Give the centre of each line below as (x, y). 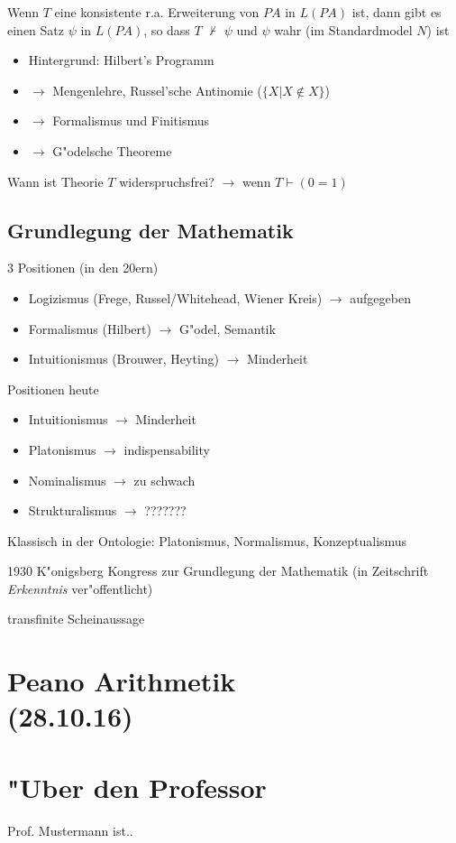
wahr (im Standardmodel (343, 29)
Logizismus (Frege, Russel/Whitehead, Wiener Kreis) (175, 297)
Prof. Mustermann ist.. (70, 830)
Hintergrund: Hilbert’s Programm (121, 60)
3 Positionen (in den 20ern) (83, 268)
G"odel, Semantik (228, 328)
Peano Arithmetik (122, 681)
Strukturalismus (73, 510)
